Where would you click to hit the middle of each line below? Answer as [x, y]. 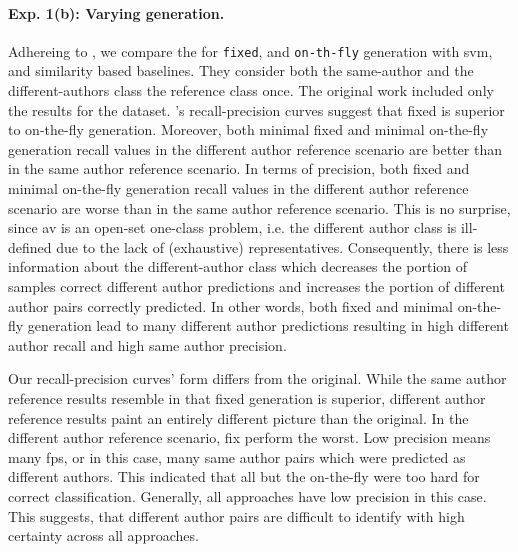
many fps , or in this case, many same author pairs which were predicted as [237, 456]
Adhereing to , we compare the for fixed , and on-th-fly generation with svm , [250, 50]
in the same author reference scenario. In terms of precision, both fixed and [239, 168]
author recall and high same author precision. [147, 344]
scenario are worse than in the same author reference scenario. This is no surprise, [259, 207]
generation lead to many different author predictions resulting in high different [268, 325]
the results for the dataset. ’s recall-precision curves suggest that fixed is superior [256, 109]
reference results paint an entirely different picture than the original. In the [238, 417]
